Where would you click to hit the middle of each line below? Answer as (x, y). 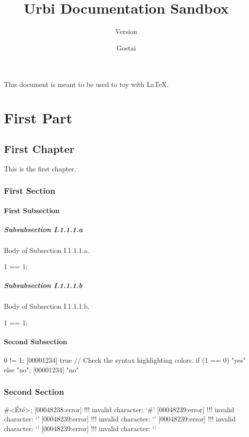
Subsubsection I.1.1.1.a (43, 229)
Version (126, 31)
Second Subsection (36, 342)
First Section (30, 190)
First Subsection (32, 210)
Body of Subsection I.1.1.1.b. (47, 306)
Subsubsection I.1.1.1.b (43, 285)
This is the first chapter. (40, 169)
